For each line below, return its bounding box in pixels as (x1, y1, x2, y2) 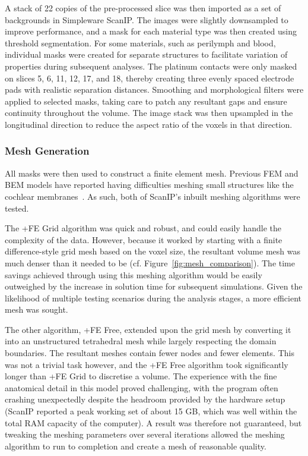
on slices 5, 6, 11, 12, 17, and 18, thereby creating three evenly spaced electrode (5, 71, 294, 84)
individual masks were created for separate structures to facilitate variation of (5, 48, 288, 61)
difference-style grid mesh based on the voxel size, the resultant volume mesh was (5, 245, 300, 257)
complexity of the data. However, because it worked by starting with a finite (5, 233, 282, 246)
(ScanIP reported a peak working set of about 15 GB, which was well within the (5, 405, 297, 417)
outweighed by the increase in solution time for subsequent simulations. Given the (5, 280, 303, 293)
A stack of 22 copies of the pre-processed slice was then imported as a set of (5, 2, 281, 14)
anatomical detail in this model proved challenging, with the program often (5, 381, 278, 394)
